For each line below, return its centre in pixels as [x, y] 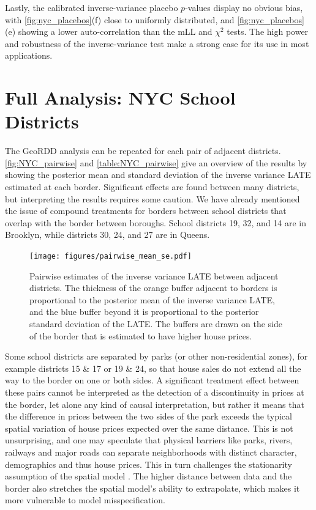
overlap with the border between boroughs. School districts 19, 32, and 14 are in [156, 222]
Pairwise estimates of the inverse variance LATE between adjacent [154, 275]
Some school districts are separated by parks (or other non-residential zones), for [156, 356]
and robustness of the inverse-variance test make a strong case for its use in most [157, 43]
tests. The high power [268, 31]
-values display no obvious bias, [244, 7]
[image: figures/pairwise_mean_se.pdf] [111, 257]
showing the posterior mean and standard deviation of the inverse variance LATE [158, 175]
